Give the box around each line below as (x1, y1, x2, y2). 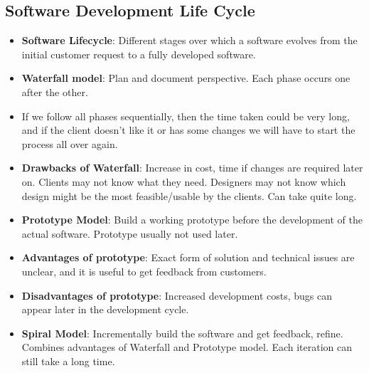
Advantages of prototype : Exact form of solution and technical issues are (21, 250, 355, 265)
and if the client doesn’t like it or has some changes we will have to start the (21, 122, 355, 137)
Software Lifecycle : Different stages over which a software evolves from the (21, 33, 358, 48)
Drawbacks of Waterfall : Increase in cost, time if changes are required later (21, 160, 363, 175)
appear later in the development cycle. (21, 302, 189, 317)
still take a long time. (21, 353, 115, 368)
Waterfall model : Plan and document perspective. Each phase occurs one (21, 70, 351, 85)
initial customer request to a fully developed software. (21, 46, 256, 61)
